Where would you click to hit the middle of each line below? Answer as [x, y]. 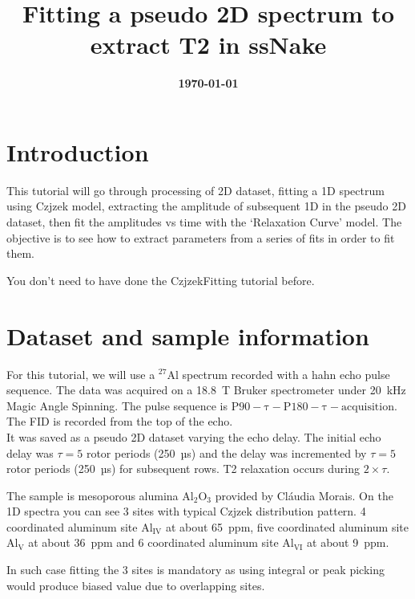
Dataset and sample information [188, 335]
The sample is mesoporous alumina [93, 495]
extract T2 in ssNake [208, 45]
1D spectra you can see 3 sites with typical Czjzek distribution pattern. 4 [186, 511]
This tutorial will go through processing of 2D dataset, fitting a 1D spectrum [195, 190]
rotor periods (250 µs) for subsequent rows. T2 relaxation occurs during [183, 469]
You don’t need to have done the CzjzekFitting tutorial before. [161, 280]
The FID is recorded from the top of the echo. [120, 421]
